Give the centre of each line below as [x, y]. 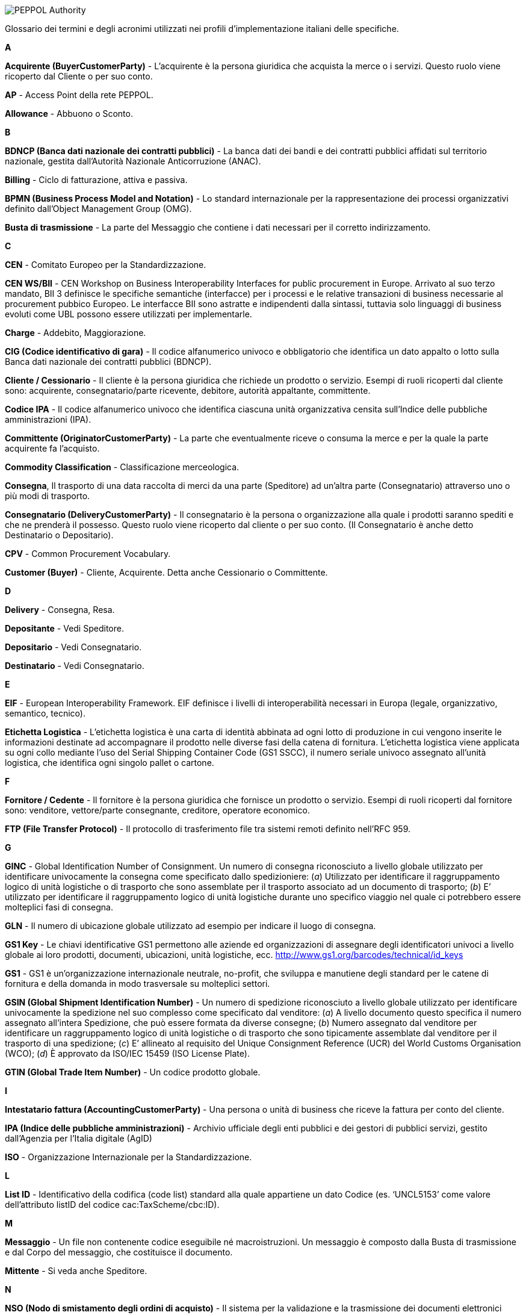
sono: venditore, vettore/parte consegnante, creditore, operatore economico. [157, 810]
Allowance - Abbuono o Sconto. [69, 113]
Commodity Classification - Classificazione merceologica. [122, 467]
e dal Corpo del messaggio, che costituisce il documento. [119, 1252]
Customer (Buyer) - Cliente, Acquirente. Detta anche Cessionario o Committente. [166, 572]
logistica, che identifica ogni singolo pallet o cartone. [110, 763]
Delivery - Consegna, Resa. [60, 610]
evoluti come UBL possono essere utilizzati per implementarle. [128, 314]
